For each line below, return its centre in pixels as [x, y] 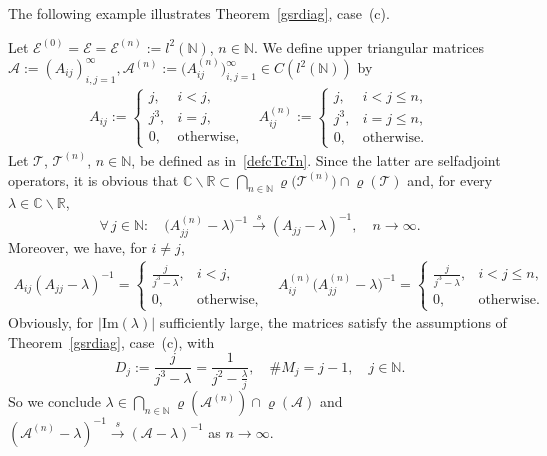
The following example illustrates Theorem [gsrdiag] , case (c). [199, 13]
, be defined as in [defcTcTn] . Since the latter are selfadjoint [316, 159]
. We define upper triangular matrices [369, 46]
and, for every [450, 179]
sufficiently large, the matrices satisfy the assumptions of [333, 322]
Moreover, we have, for [77, 246]
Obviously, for [51, 322]
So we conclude [54, 401]
